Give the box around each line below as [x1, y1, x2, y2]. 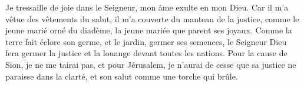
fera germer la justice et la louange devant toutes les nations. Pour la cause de [5, 47, 288, 59]
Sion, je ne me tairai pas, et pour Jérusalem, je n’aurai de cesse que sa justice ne [5, 58, 296, 70]
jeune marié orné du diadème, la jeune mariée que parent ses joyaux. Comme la [5, 24, 292, 36]
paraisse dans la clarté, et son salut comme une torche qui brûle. [5, 70, 238, 82]
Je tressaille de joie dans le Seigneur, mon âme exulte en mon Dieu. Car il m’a [5, 1, 289, 13]
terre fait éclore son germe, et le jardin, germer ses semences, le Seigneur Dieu [5, 35, 287, 47]
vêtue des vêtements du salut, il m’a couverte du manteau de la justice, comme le [5, 12, 299, 25]
